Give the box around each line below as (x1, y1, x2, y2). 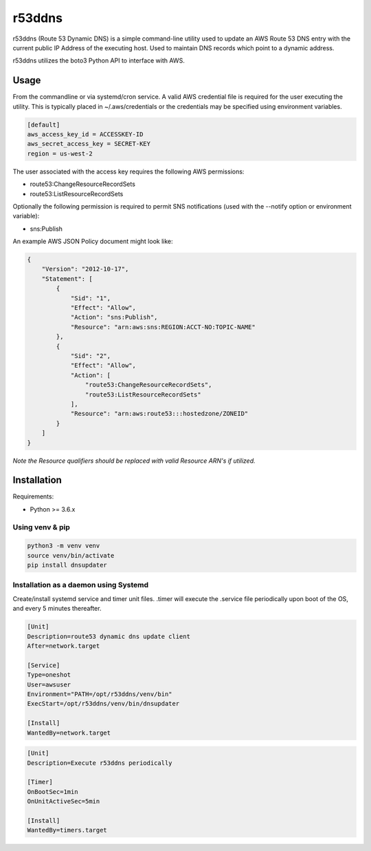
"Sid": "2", (70, 352, 111, 359)
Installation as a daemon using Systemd (12, 580, 149, 590)
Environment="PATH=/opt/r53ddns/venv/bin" (27, 690, 172, 698)
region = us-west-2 (27, 149, 93, 158)
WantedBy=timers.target (27, 826, 108, 834)
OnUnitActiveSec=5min (27, 797, 100, 806)
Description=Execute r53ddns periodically (27, 759, 172, 767)
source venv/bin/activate (27, 551, 115, 559)
